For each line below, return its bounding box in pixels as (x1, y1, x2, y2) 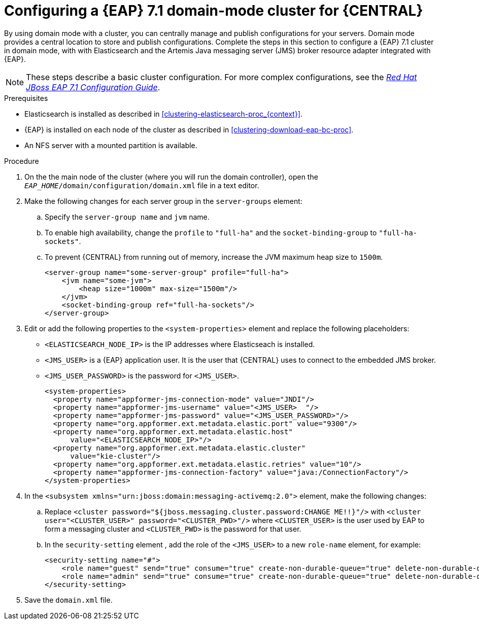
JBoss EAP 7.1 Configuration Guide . (26, 82, 160, 92)
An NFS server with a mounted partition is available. (24, 141, 197, 150)
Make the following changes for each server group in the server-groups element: (24, 196, 302, 205)
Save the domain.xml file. (24, 595, 113, 604)
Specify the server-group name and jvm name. (45, 212, 210, 221)
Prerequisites (4, 93, 48, 102)
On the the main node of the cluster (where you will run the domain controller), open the (24, 172, 318, 181)
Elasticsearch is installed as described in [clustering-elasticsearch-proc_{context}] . (24, 109, 303, 118)
